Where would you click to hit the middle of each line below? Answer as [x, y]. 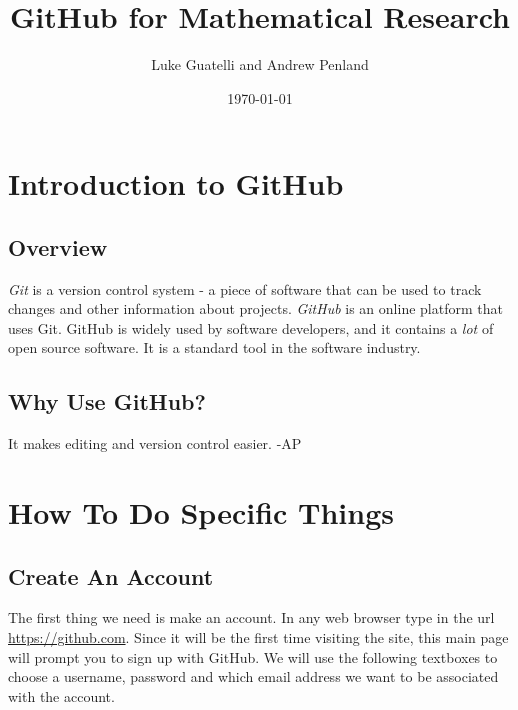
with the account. [61, 695]
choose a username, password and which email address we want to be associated [253, 676]
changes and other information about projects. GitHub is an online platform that [255, 308]
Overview [58, 246]
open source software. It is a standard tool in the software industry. [214, 347]
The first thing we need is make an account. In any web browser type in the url [251, 617]
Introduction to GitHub [176, 183]
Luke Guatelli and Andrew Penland [260, 64]
